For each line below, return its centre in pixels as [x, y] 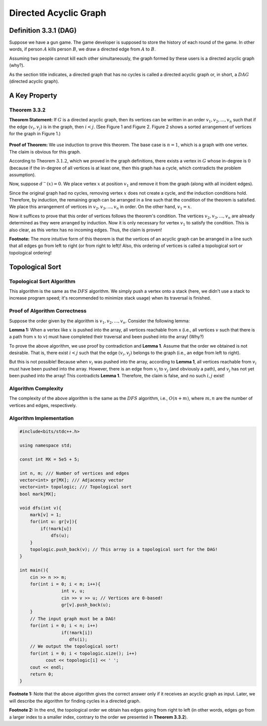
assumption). [22, 175]
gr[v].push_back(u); [86, 605]
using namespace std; [46, 445]
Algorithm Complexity [36, 389]
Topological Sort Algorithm [42, 281]
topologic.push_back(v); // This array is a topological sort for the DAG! [124, 549]
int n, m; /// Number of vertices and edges [74, 473]
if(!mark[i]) [77, 632]
